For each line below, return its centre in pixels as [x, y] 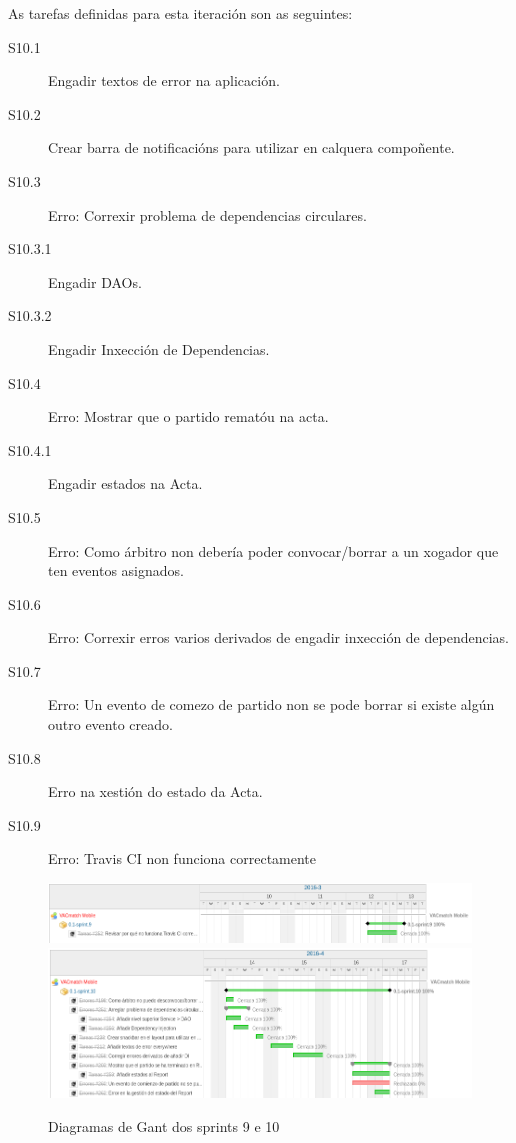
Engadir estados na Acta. [125, 483]
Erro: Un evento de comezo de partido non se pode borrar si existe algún [271, 704]
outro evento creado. [110, 724]
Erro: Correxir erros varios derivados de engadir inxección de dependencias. [278, 637]
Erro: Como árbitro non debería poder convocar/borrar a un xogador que [273, 550]
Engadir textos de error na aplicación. [164, 80]
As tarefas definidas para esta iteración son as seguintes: [180, 13]
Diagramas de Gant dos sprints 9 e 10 [164, 1125]
